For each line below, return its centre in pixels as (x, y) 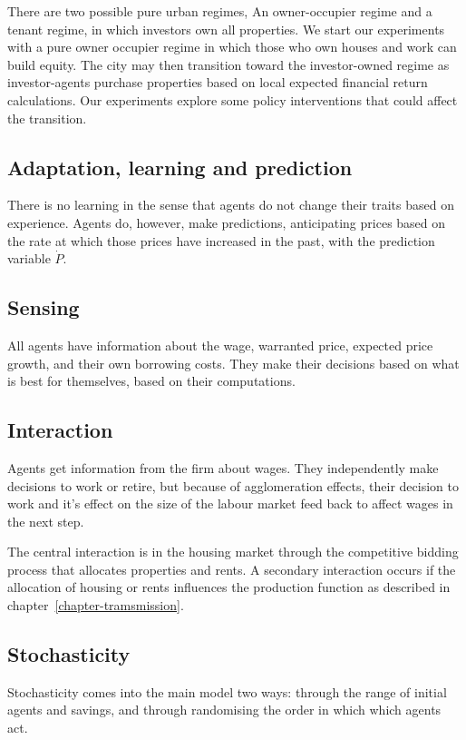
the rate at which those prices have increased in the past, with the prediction (221, 240)
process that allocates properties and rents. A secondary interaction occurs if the (232, 569)
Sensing (44, 307)
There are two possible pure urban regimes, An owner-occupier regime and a (220, 11)
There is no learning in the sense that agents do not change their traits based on (231, 205)
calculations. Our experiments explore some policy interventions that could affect (233, 99)
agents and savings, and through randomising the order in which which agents (224, 710)
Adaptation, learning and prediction (180, 167)
